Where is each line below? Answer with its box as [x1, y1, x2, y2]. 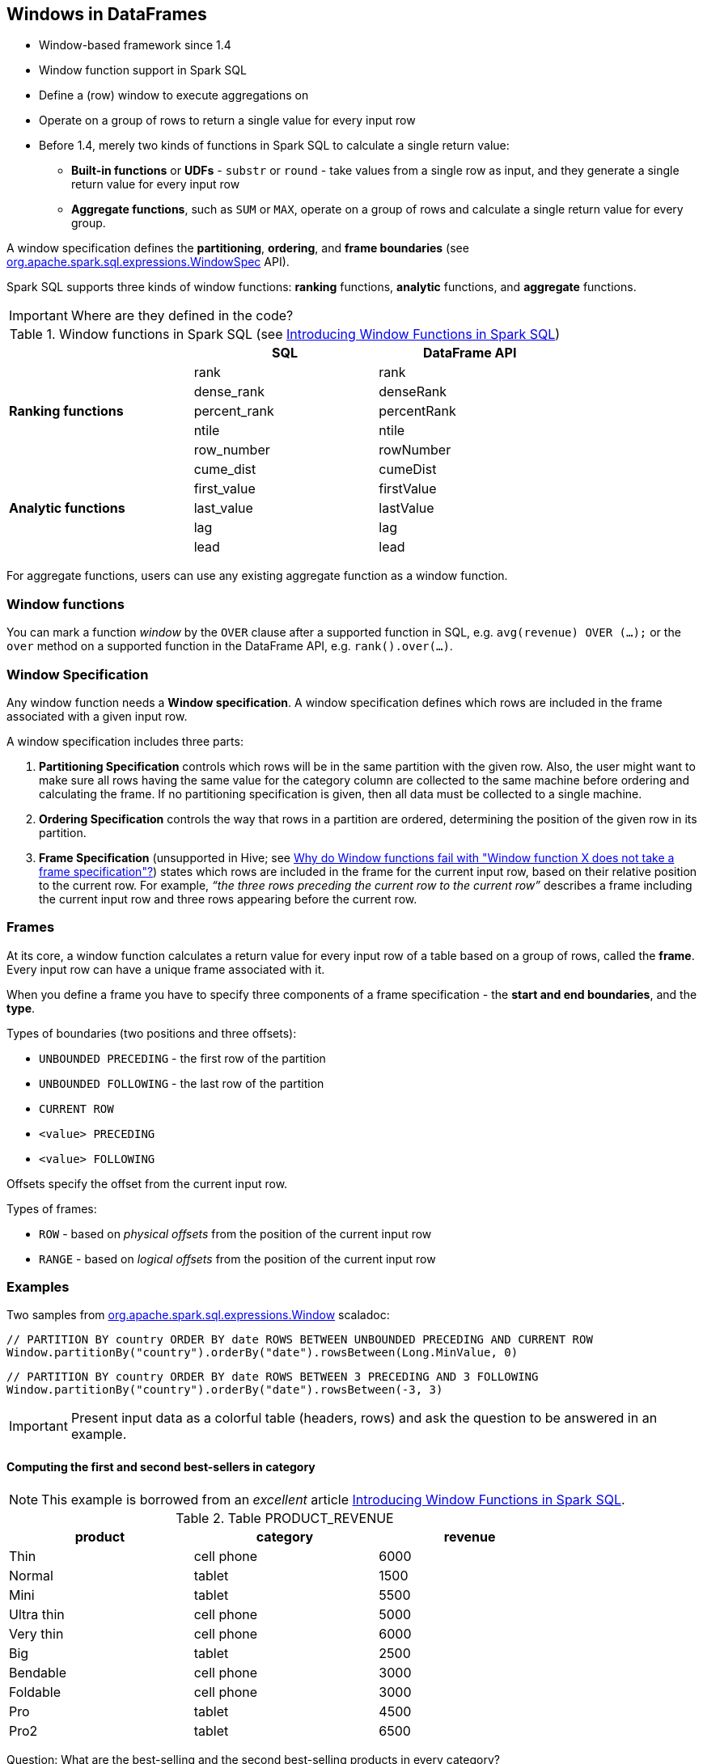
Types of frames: [6, 1201, 97, 1216]
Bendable [9, 1664, 67, 1681]
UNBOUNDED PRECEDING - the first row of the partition [39, 1051, 326, 1065]
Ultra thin [9, 1605, 65, 1622]
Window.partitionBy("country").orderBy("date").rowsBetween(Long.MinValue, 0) [6, 1346, 519, 1360]
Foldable [9, 1683, 61, 1700]
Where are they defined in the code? [70, 307, 294, 324]
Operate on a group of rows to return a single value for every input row [39, 113, 416, 128]
